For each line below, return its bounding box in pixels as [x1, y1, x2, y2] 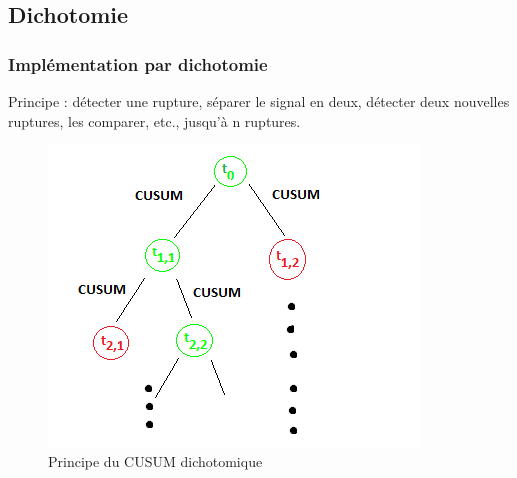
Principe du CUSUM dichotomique [48, 450, 263, 471]
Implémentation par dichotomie [8, 51, 268, 76]
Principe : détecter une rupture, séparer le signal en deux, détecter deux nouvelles [8, 91, 510, 111]
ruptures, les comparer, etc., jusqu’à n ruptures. [8, 110, 301, 131]
